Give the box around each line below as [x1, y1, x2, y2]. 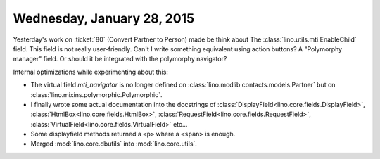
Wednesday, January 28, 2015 [13, 11, 195, 26]
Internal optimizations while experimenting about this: [13, 68, 169, 76]
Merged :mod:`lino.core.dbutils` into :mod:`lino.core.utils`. [30, 139, 197, 148]
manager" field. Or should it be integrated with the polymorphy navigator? [13, 55, 227, 63]
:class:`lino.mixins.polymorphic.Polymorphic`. [30, 90, 163, 98]
